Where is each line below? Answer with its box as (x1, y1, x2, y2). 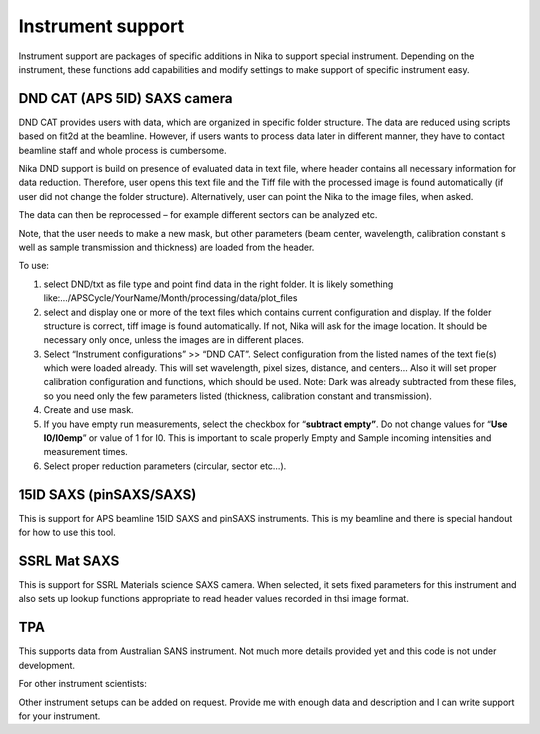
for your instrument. (18, 710, 101, 722)
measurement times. (43, 446, 129, 458)
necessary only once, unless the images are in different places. (43, 334, 305, 346)
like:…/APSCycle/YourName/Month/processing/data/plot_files (43, 292, 298, 304)
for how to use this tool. (18, 526, 116, 539)
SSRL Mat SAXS (18, 552, 120, 569)
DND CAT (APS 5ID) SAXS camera (18, 90, 233, 107)
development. (18, 659, 75, 671)
